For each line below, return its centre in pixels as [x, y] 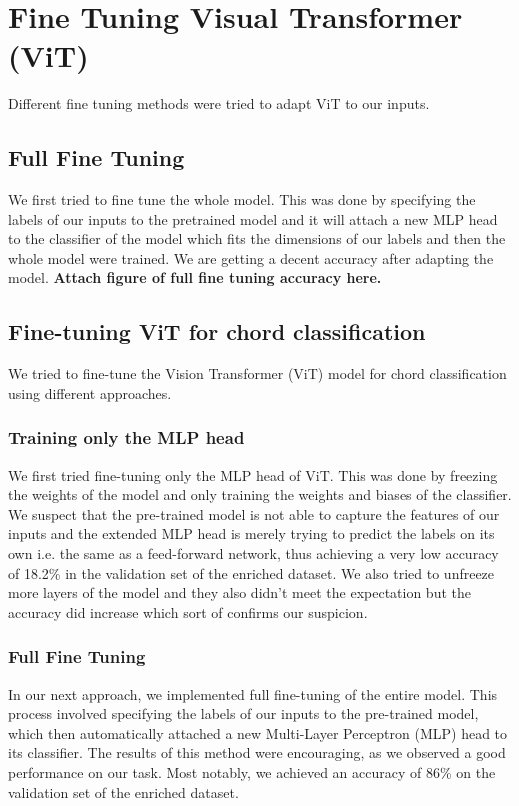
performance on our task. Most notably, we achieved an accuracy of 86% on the [252, 772]
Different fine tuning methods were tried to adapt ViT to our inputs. [219, 103]
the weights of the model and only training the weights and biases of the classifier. [260, 494]
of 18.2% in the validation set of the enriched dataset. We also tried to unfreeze [251, 572]
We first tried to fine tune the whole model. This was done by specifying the [242, 199]
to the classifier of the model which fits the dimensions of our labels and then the [257, 238]
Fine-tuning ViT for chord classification [217, 331]
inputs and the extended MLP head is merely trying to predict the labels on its [251, 533]
